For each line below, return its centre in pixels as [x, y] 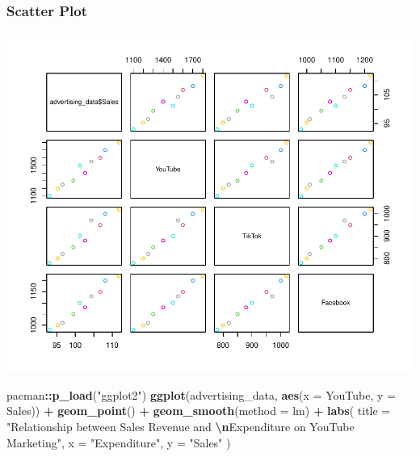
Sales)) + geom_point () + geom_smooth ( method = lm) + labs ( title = [199, 411]
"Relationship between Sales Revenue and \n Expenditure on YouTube [181, 426]
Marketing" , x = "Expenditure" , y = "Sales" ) [119, 442]
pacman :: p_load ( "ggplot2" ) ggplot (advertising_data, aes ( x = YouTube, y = [201, 394]
